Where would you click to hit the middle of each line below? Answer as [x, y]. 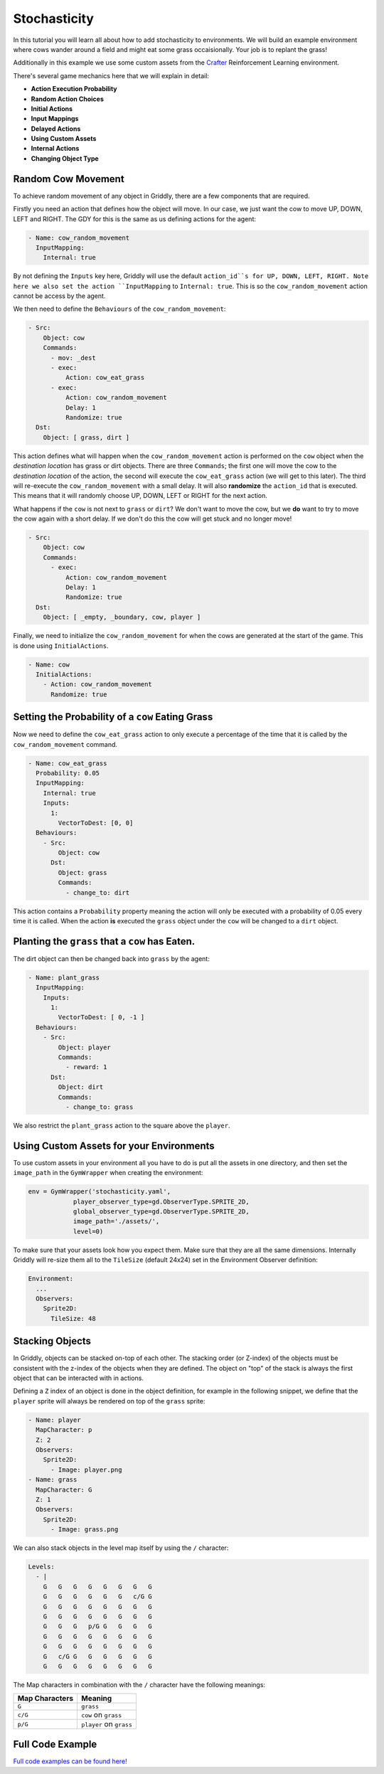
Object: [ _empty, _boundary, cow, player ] [122, 617]
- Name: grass [53, 1480]
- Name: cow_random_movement [79, 238]
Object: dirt [81, 1087]
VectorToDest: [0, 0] [96, 823]
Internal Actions [55, 149]
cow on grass [102, 1715]
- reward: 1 [86, 1067]
